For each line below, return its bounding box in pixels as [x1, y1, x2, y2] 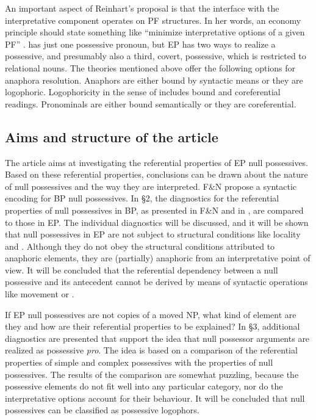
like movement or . [5, 288, 74, 300]
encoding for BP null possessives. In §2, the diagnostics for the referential [5, 192, 279, 205]
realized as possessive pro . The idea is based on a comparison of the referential [5, 344, 298, 357]
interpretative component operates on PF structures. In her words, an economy [5, 13, 301, 26]
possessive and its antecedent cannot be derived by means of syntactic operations [5, 275, 308, 288]
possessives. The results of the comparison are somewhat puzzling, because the [5, 367, 299, 380]
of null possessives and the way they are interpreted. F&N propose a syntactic [5, 179, 297, 192]
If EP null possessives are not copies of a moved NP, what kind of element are [5, 308, 296, 320]
